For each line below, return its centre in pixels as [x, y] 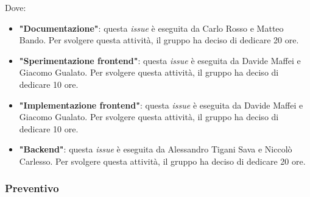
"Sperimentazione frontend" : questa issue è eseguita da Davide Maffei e [160, 60]
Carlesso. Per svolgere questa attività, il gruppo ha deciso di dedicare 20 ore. [162, 161]
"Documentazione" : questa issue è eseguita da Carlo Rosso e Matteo [151, 28]
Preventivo [32, 188]
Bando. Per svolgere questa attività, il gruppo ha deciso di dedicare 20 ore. [159, 40]
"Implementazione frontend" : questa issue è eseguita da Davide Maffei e [161, 105]
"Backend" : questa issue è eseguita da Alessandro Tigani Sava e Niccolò [156, 149]
